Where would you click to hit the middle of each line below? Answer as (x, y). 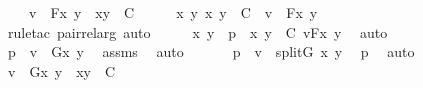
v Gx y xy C (61, 70)
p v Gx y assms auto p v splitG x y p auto (211, 51)
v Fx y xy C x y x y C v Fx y (173, 12)
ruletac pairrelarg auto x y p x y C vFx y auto (197, 31)
